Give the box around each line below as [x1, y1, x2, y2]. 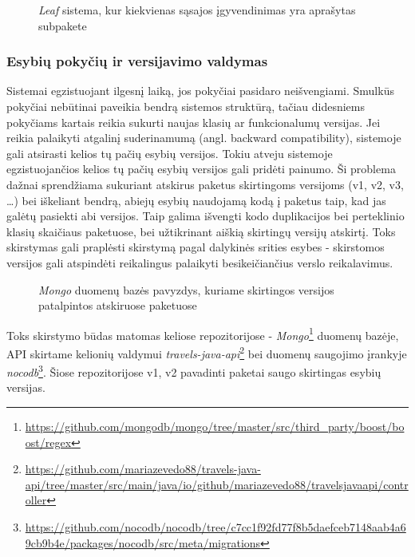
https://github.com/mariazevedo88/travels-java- [25, 460, 261, 477]
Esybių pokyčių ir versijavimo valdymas [6, 51, 268, 71]
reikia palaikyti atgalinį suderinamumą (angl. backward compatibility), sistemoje [6, 129, 401, 146]
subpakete [38, 17, 87, 34]
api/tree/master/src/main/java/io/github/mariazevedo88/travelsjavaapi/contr [25, 476, 409, 492]
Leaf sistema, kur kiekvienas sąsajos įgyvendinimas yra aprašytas [38, 2, 356, 18]
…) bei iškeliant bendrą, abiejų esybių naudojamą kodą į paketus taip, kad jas [6, 192, 386, 208]
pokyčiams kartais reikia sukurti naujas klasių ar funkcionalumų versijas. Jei [6, 113, 381, 130]
